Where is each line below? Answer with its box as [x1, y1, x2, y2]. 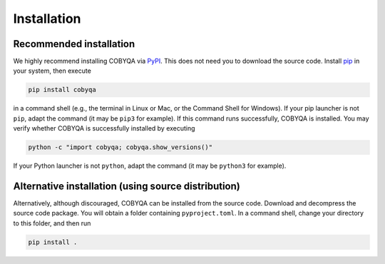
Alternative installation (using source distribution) [13, 180, 240, 192]
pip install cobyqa [28, 86, 96, 94]
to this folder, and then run [13, 218, 91, 228]
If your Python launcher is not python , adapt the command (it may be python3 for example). [13, 161, 287, 171]
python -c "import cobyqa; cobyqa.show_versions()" [28, 143, 213, 151]
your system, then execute [13, 66, 92, 75]
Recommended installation [13, 38, 135, 50]
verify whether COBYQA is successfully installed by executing [13, 124, 195, 133]
